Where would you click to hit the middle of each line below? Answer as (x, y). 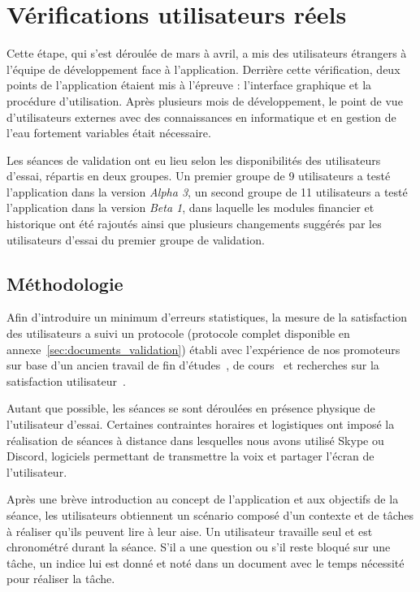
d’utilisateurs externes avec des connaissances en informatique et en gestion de (201, 117)
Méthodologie (65, 283)
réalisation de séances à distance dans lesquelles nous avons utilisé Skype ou (195, 440)
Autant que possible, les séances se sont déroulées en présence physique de (191, 408)
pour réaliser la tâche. (61, 579)
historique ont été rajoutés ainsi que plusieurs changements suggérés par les (194, 224)
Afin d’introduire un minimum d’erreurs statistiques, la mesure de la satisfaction (207, 317)
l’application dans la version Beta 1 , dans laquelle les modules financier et (191, 207)
